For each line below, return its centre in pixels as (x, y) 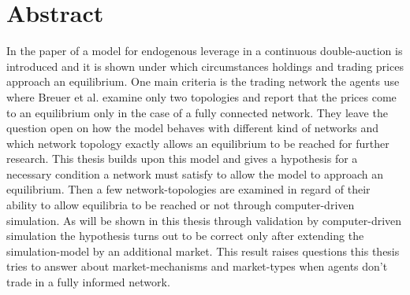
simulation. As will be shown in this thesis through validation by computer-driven (204, 220)
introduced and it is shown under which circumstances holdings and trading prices (205, 66)
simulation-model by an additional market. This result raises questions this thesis (203, 251)
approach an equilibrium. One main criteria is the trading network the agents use (203, 81)
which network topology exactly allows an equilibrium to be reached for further (198, 143)
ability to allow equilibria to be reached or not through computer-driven (181, 205)
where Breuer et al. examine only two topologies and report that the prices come (201, 96)
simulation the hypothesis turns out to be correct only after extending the (185, 236)
